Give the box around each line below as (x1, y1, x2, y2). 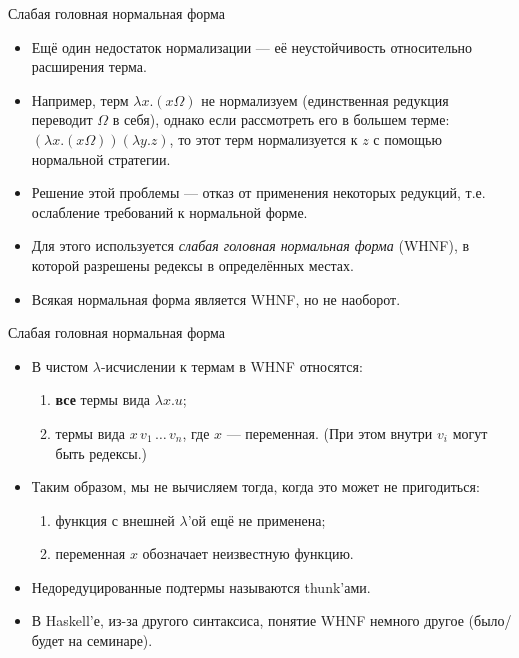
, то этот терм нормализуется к (169, 128, 358, 149)
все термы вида (55, 389, 151, 410)
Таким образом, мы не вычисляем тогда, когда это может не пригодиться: (31, 476, 480, 497)
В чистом (31, 355, 89, 376)
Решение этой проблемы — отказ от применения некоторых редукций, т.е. (31, 182, 486, 203)
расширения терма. (31, 56, 147, 77)
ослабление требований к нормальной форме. (31, 201, 308, 222)
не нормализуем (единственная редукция (201, 89, 449, 110)
